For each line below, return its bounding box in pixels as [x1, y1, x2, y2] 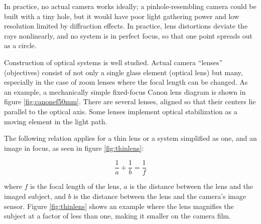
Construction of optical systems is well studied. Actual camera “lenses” [4, 57, 223, 67]
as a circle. [4, 40, 37, 51]
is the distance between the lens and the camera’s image [73, 190, 246, 201]
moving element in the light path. [4, 116, 107, 126]
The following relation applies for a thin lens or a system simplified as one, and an [4, 133, 257, 143]
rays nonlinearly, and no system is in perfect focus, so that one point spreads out [4, 30, 253, 41]
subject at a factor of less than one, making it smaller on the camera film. [4, 210, 231, 221]
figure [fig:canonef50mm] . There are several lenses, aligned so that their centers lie [4, 96, 256, 107]
